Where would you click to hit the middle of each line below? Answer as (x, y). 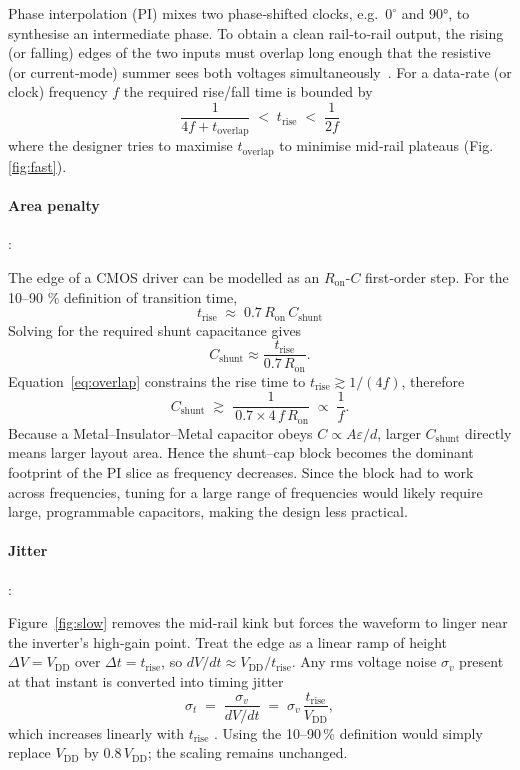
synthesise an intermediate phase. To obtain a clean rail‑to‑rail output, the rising (256, 32)
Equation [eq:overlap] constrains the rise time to (157, 380)
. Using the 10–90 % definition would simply (348, 732)
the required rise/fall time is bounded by (248, 91)
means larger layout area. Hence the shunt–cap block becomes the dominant (241, 452)
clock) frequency (58, 91)
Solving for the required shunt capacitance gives (155, 329)
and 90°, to (435, 13)
